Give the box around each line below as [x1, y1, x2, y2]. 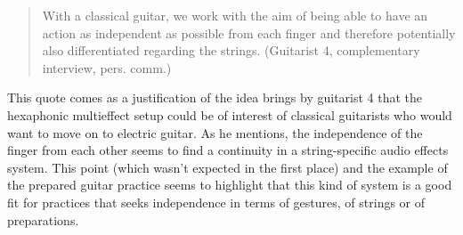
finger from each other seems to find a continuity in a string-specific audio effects [7, 141, 449, 159]
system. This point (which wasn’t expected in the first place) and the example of [7, 158, 448, 176]
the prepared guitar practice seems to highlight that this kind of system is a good [7, 175, 452, 194]
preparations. [7, 210, 79, 229]
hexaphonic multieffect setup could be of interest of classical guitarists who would [7, 105, 452, 124]
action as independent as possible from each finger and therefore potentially [42, 23, 456, 42]
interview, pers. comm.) [42, 58, 172, 77]
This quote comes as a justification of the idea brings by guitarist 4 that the [7, 88, 423, 107]
